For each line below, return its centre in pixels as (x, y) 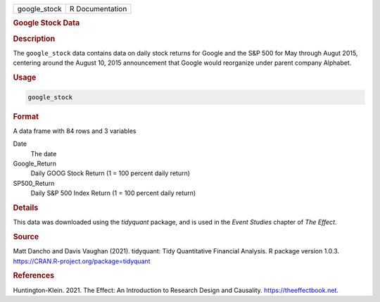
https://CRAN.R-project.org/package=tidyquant (82, 261)
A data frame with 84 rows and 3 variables (75, 131)
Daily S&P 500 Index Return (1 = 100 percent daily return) (113, 193)
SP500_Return (34, 183)
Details (26, 208)
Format (26, 116)
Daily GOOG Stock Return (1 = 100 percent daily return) (110, 173)
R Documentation (98, 9)
